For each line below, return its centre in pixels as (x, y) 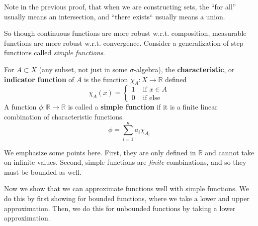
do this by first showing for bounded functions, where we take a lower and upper (127, 198)
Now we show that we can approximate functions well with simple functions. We (127, 188)
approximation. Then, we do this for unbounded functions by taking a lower (120, 208)
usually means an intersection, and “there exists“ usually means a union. (115, 16)
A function (20, 107)
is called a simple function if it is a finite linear (143, 107)
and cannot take (230, 152)
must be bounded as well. (43, 171)
